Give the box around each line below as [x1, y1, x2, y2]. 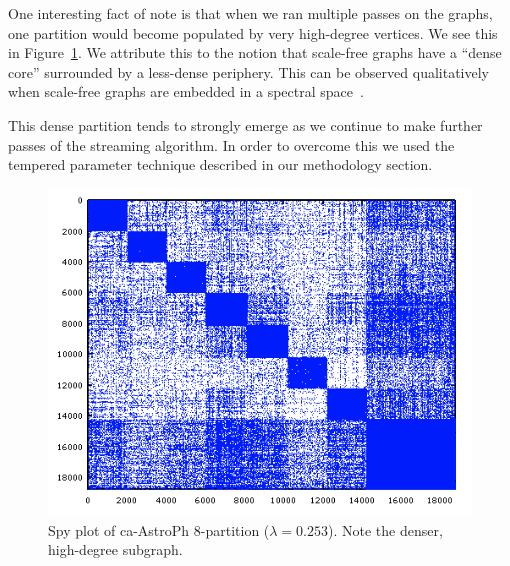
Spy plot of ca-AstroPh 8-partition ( [48, 519, 270, 540]
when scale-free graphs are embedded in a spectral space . [8, 81, 364, 102]
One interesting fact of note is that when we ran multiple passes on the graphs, [8, 3, 493, 23]
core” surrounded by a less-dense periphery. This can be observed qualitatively [8, 61, 489, 82]
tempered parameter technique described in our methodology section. [8, 154, 433, 175]
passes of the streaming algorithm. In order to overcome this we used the [8, 134, 455, 155]
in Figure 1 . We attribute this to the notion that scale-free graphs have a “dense [8, 42, 502, 63]
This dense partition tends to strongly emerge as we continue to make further [8, 114, 483, 135]
